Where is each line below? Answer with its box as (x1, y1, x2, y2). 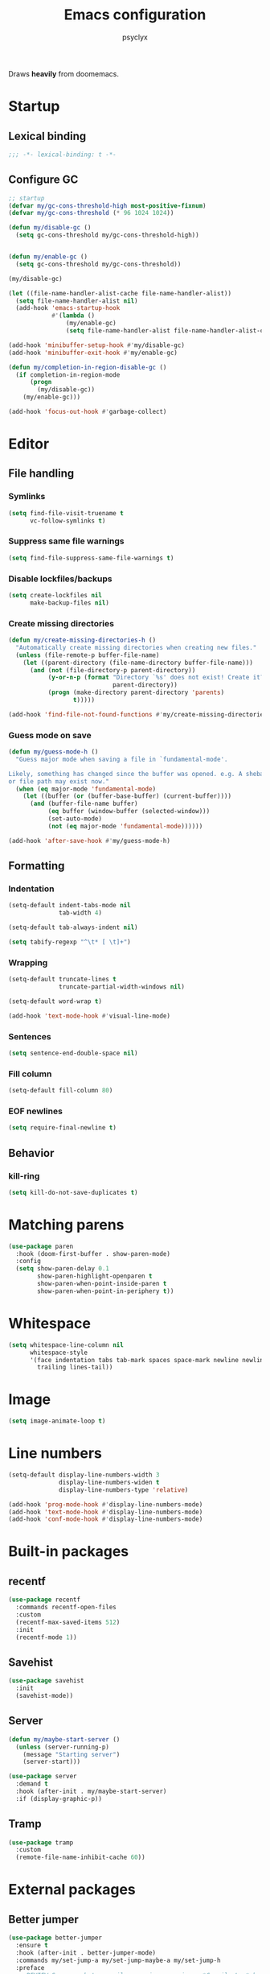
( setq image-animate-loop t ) (8, 1417, 106, 1426)
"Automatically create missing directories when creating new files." (15, 643, 257, 651)
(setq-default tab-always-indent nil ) (8, 923, 138, 931)
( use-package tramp (8, 1838, 74, 1847)
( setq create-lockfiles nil (8, 591, 103, 599)
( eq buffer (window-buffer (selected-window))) (47, 807, 211, 816)
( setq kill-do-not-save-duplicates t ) (8, 1188, 138, 1196)
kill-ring (8, 1170, 40, 1181)
